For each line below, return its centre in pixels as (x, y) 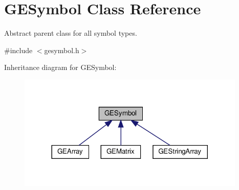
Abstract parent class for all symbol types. (71, 33)
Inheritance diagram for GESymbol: (60, 67)
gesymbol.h (62, 50)
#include (18, 50)
